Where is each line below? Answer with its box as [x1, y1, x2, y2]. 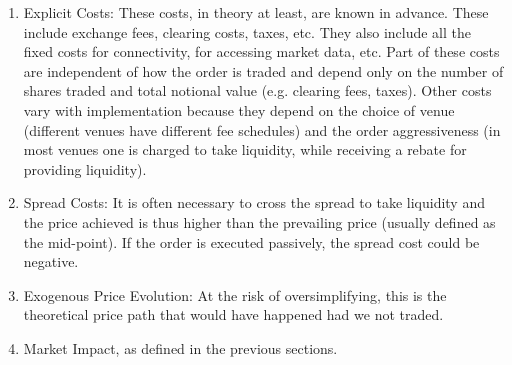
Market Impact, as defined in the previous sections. [23, 337, 338, 358]
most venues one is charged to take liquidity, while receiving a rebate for [23, 139, 467, 160]
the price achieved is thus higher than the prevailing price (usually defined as [23, 211, 496, 232]
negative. [23, 251, 79, 272]
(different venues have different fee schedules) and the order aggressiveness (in [23, 119, 501, 140]
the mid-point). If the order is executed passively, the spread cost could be [23, 231, 480, 252]
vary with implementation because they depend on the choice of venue [23, 99, 455, 120]
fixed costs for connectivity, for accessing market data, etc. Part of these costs [23, 41, 500, 62]
